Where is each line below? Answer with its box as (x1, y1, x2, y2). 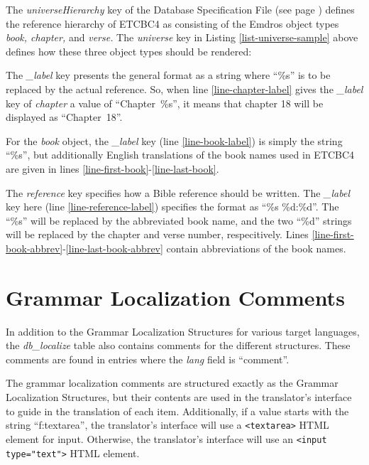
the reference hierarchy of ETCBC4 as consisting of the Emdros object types (6, 16, 339, 31)
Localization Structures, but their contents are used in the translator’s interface (6, 390, 352, 404)
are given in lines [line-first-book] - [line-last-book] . (6, 161, 219, 176)
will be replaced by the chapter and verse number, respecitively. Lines (6, 227, 309, 242)
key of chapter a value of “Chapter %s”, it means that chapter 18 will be (6, 95, 324, 110)
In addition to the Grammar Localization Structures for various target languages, (6, 324, 360, 338)
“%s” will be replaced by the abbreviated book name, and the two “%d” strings (6, 213, 352, 228)
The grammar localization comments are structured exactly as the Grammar (6, 375, 338, 390)
